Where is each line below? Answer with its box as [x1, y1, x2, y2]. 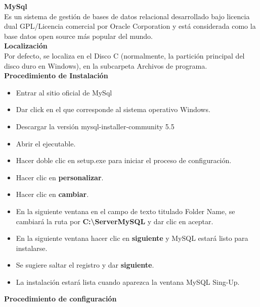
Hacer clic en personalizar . [16, 172, 104, 182]
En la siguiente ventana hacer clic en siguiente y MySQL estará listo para [16, 233, 248, 243]
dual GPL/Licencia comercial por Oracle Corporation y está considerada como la [4, 21, 256, 31]
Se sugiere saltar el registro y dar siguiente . [16, 260, 154, 270]
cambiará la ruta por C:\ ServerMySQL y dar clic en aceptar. [16, 216, 213, 226]
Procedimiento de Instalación [4, 70, 108, 81]
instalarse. [16, 242, 48, 253]
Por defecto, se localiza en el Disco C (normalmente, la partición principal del [4, 50, 245, 61]
